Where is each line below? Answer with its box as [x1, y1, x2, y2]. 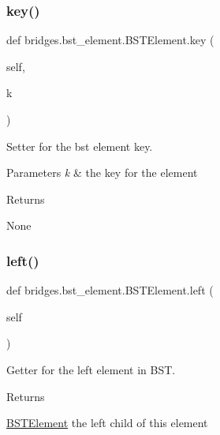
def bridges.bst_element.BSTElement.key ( [6, 32, 214, 48]
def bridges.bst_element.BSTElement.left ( [6, 282, 214, 298]
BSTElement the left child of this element [6, 414, 208, 431]
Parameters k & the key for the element [6, 164, 198, 181]
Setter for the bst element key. [6, 137, 153, 154]
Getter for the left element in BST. [6, 361, 176, 377]
